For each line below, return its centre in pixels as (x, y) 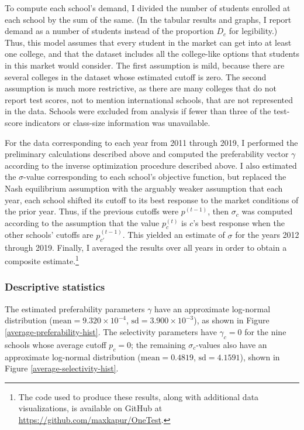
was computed (267, 211)
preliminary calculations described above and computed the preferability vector (147, 154)
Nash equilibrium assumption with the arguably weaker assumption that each (144, 188)
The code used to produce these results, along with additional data (139, 396)
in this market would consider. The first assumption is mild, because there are (145, 65)
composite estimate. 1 (42, 260)
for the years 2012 (267, 235)
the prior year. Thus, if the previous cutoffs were (92, 211)
